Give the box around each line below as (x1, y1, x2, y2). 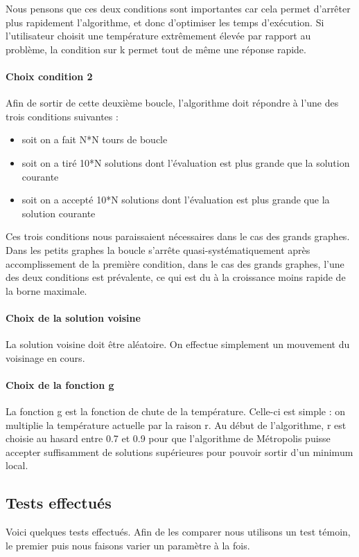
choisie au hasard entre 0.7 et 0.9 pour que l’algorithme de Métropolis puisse (6, 431, 331, 446)
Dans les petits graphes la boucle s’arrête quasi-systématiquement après (6, 242, 310, 257)
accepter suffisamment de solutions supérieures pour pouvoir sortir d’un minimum (6, 444, 353, 459)
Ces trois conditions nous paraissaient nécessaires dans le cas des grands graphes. (6, 229, 350, 244)
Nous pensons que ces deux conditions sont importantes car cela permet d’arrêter (6, 1, 351, 15)
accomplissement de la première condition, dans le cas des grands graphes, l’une (6, 256, 344, 271)
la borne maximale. (6, 283, 87, 298)
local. (6, 458, 28, 473)
